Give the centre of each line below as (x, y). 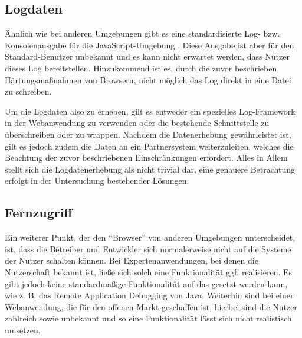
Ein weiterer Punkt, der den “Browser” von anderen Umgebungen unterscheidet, (150, 237)
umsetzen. (23, 329)
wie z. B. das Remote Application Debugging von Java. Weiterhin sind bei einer (149, 295)
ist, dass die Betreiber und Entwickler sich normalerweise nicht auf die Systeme (148, 248)
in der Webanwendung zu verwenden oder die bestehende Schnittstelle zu (137, 123)
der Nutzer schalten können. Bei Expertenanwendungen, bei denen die (132, 260)
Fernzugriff (39, 212)
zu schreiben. (28, 91)
